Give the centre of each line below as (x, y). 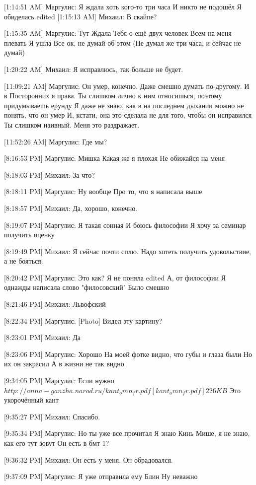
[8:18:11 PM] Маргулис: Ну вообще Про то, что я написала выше (103, 191)
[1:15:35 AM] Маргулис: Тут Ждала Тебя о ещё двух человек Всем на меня (118, 33)
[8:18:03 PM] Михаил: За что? (49, 174)
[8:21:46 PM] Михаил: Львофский (55, 304)
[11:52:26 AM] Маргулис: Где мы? (56, 141)
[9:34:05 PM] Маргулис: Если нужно (59, 381)
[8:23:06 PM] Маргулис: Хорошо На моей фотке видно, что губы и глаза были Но (128, 354)
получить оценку (29, 235)
